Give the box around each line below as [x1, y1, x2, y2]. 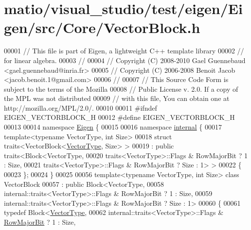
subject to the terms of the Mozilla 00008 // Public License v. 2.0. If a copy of [4, 83, 238, 94]
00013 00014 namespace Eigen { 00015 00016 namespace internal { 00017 [4, 122, 222, 132]
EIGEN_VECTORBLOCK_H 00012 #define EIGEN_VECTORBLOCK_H [4, 112, 235, 122]
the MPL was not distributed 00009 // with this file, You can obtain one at [4, 93, 230, 103]
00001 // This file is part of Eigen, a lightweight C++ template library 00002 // [4, 46, 244, 56]
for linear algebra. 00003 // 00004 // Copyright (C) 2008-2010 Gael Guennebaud [4, 55, 246, 65]
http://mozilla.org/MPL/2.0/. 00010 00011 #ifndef [4, 102, 157, 113]
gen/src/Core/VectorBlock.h [4, 17, 200, 37]
